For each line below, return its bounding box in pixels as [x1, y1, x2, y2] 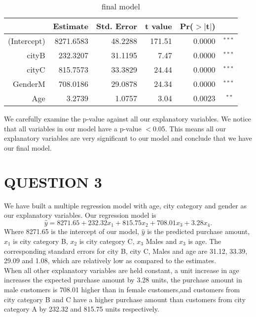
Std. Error [96, 20, 137, 32]
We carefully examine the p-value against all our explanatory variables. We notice [4, 114, 251, 123]
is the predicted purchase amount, [147, 226, 250, 237]
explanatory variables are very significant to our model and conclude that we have [4, 133, 252, 143]
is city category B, [13, 236, 68, 246]
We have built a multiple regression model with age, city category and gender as [4, 200, 247, 210]
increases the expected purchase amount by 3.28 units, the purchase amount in [4, 275, 242, 285]
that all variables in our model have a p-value [4, 123, 142, 133]
